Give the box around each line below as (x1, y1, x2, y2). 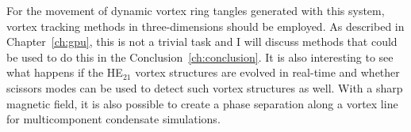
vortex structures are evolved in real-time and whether (135, 64, 400, 81)
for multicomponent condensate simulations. (6, 111, 221, 127)
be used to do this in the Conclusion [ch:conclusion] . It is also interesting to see (6, 48, 394, 65)
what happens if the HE (6, 64, 123, 81)
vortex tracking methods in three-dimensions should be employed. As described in (6, 17, 405, 34)
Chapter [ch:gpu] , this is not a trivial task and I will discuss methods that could (6, 33, 398, 50)
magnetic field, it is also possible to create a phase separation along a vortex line (6, 95, 398, 111)
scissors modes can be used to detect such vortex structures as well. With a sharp (6, 79, 403, 96)
